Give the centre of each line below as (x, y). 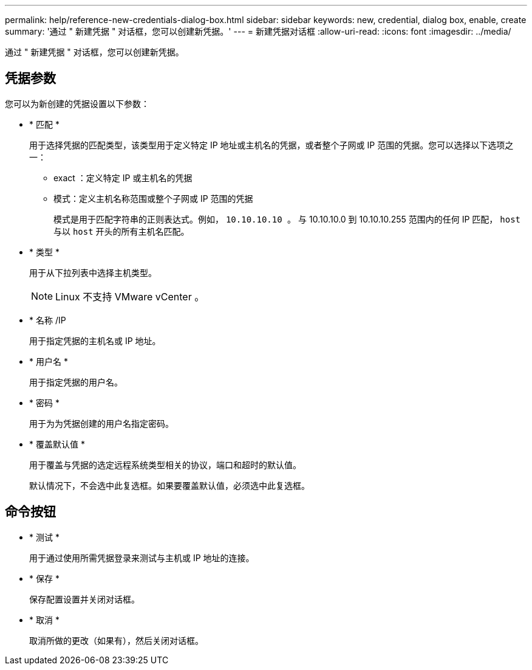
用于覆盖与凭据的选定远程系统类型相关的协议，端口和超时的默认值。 (165, 465)
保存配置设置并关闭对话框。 (84, 599)
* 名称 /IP (48, 320)
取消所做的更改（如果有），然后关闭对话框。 (116, 640)
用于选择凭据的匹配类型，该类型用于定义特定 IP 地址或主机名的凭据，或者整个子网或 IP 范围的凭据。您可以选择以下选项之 (271, 145)
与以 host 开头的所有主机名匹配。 (121, 231)
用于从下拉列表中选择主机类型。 (93, 272)
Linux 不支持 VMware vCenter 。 (130, 296)
